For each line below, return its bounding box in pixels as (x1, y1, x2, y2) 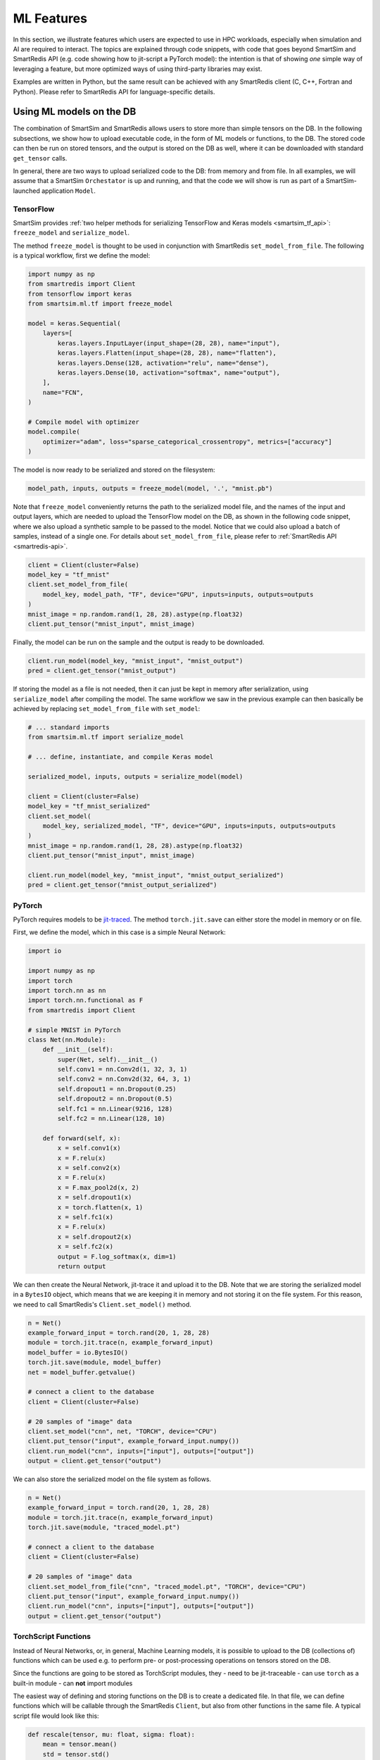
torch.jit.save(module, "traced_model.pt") (27, 1523, 181, 1531)
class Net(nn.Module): (27, 1036, 106, 1043)
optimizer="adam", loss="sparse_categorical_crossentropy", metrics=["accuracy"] (42, 437, 332, 446)
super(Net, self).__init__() (57, 1055, 158, 1063)
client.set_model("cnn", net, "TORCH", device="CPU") (27, 1427, 217, 1435)
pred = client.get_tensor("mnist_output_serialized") (27, 881, 217, 889)
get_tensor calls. (13, 153, 68, 162)
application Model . (41, 187, 96, 195)
